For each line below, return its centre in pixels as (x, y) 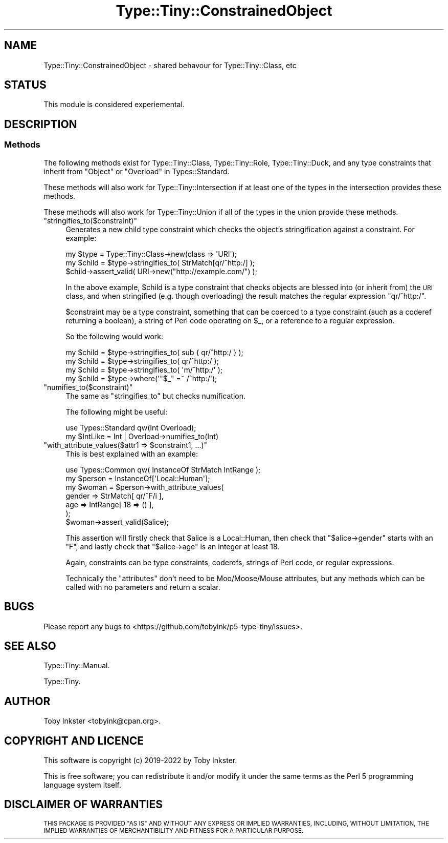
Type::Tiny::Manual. (77, 666)
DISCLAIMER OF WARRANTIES (84, 805)
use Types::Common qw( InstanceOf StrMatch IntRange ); (163, 469)
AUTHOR (27, 701)
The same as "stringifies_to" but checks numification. (156, 396)
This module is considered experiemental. (114, 105)
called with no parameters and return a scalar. (143, 587)
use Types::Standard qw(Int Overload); (131, 427)
